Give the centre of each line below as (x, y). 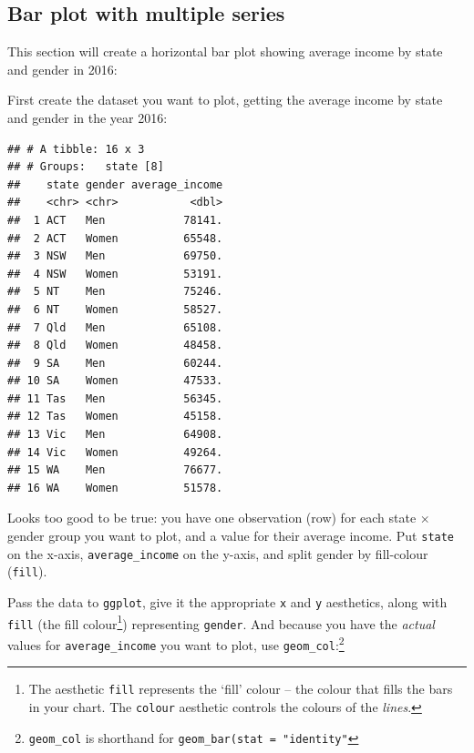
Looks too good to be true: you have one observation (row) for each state (212, 518)
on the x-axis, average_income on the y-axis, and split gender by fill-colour (218, 553)
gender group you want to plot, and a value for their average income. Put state (231, 536)
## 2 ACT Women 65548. (115, 238)
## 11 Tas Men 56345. (115, 398)
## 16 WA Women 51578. (115, 488)
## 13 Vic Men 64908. (115, 435)
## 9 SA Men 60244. (115, 363)
